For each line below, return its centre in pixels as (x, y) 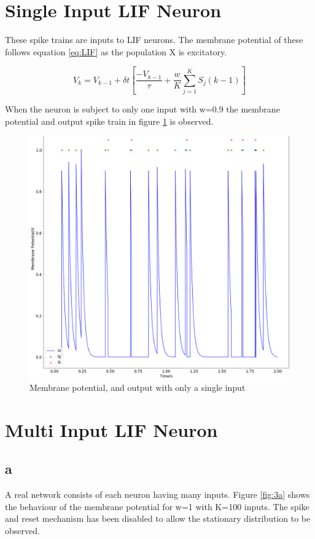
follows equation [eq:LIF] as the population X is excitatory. (116, 51)
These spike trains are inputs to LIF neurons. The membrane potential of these (154, 40)
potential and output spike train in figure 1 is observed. (109, 121)
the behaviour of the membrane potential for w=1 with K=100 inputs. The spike (157, 506)
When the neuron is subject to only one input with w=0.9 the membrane (142, 108)
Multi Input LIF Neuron (111, 429)
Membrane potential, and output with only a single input (138, 387)
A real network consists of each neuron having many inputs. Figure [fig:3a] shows (157, 494)
